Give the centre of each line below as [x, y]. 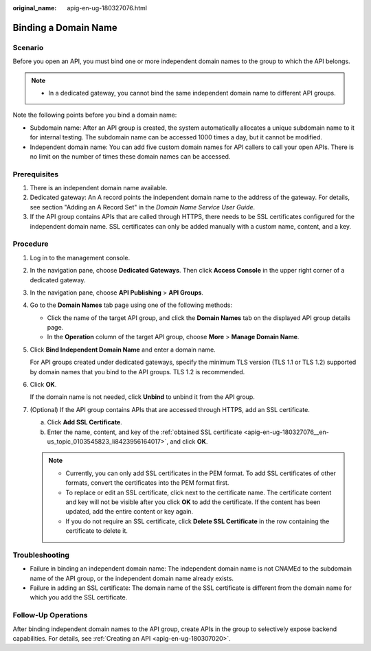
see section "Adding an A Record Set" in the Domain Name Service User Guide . [143, 207]
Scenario [28, 47]
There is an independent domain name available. [99, 188]
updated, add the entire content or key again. [130, 512]
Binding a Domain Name [65, 27]
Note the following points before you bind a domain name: [95, 115]
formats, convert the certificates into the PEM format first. [147, 483]
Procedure [31, 244]
